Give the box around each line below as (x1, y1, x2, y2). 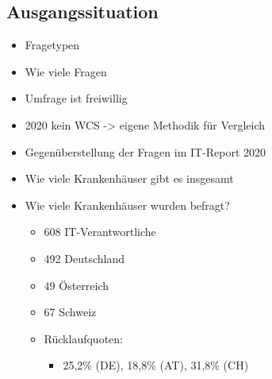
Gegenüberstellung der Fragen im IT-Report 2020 (25, 143, 266, 160)
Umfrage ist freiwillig (25, 90, 128, 106)
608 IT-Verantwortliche (44, 223, 156, 240)
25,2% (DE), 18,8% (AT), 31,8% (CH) (63, 357, 249, 373)
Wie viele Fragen (25, 63, 107, 79)
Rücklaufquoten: (44, 330, 123, 346)
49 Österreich (44, 277, 109, 293)
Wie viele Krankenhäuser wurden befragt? (25, 196, 230, 213)
